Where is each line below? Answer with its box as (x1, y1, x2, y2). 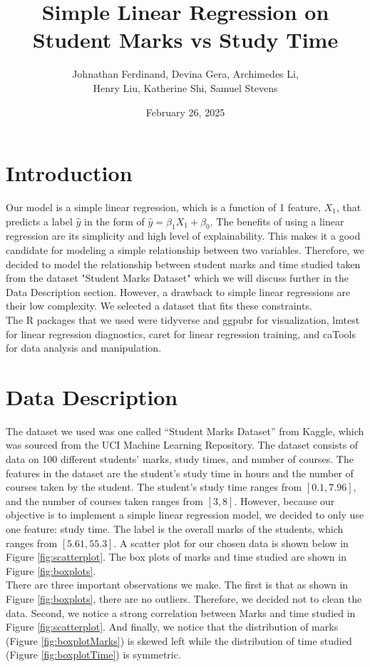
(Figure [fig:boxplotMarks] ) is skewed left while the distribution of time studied (6, 633, 352, 648)
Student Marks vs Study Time (32, 25, 339, 54)
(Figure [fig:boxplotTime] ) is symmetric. (6, 647, 181, 662)
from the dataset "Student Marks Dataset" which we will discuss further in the (6, 270, 349, 285)
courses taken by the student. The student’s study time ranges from (6, 479, 302, 494)
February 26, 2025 (145, 104, 225, 119)
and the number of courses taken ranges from (6, 493, 203, 508)
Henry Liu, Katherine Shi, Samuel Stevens (93, 80, 278, 95)
